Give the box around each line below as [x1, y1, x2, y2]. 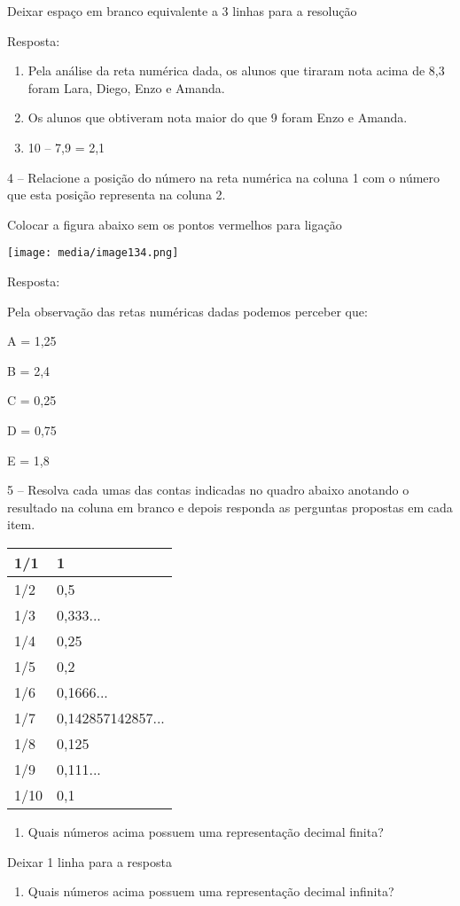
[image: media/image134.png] [7, 246, 179, 260]
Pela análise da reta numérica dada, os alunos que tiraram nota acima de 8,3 [27, 61, 445, 80]
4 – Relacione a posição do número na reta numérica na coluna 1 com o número [7, 168, 441, 186]
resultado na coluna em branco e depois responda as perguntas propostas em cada [7, 497, 453, 516]
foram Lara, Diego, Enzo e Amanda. [27, 78, 225, 97]
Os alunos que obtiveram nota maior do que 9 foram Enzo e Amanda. [27, 108, 408, 127]
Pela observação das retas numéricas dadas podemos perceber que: [7, 301, 368, 320]
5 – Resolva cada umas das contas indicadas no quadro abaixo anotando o [7, 480, 409, 499]
